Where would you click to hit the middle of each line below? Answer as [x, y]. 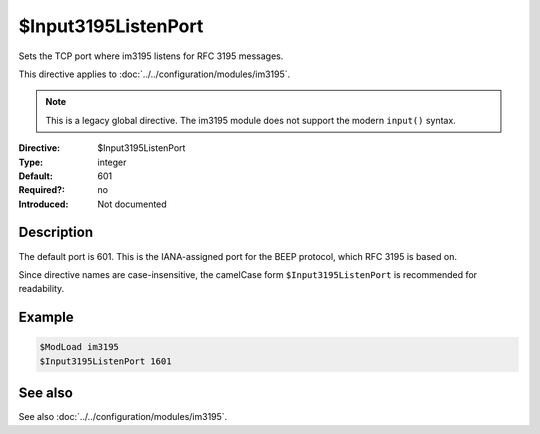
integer [112, 162]
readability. [41, 289]
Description [56, 232]
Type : [31, 162]
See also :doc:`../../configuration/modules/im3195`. [123, 417]
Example [46, 317]
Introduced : [43, 204]
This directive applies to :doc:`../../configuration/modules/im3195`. [154, 74]
